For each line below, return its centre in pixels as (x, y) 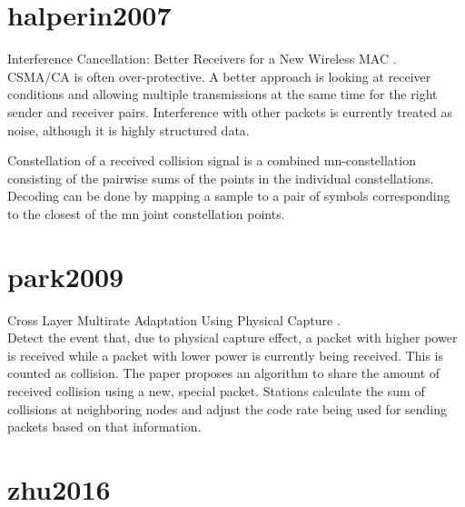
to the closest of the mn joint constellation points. (146, 213)
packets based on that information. (104, 427)
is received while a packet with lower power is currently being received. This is (225, 355)
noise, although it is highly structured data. (129, 129)
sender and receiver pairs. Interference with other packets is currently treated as (230, 111)
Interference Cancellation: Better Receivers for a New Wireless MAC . (202, 59)
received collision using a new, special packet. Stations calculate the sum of (216, 390)
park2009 (66, 276)
